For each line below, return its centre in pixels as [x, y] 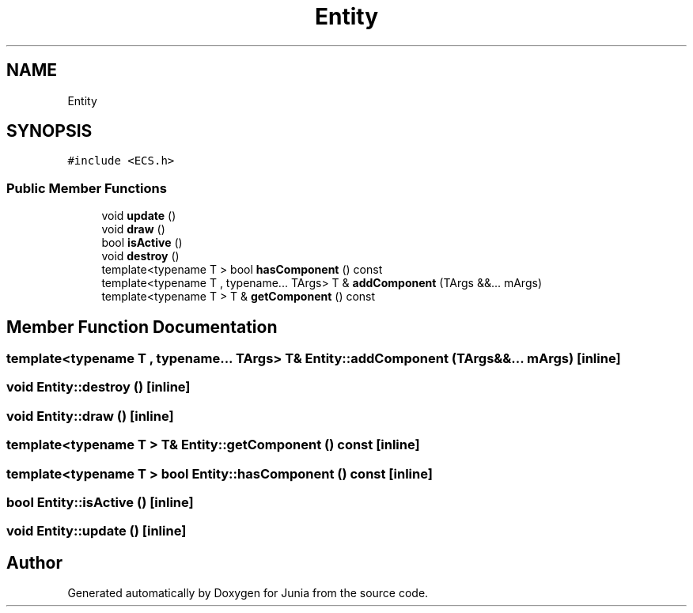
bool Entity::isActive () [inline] [100, 502]
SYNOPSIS [49, 131]
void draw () [133, 229]
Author [34, 562]
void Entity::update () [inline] [97, 531]
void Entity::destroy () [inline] [98, 387]
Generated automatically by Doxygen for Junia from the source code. [248, 593]
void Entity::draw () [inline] [90, 416]
